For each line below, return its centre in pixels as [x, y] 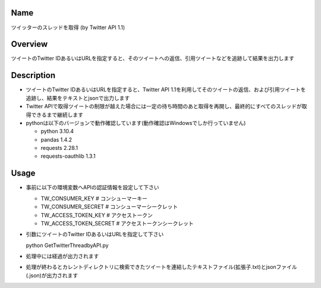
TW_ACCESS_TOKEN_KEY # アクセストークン [97, 215]
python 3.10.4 [57, 132]
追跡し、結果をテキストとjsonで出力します [78, 98]
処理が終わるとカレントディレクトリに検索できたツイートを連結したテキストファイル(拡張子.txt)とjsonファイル [161, 267]
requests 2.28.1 [59, 148]
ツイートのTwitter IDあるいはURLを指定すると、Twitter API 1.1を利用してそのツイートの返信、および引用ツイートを [166, 90]
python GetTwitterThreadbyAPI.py [67, 245]
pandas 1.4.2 [56, 139]
